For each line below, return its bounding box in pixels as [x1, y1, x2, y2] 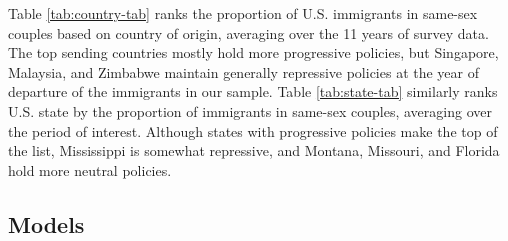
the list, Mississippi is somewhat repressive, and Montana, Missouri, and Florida [8, 140, 500, 161]
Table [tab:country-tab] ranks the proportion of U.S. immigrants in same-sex [8, 3, 478, 23]
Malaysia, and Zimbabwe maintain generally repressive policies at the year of [8, 61, 480, 82]
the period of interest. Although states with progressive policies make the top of [8, 120, 498, 141]
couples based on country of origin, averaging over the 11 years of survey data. [8, 22, 489, 43]
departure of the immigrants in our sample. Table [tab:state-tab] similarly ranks [8, 81, 498, 102]
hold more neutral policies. [8, 159, 172, 180]
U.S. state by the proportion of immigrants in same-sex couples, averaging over [8, 100, 492, 121]
